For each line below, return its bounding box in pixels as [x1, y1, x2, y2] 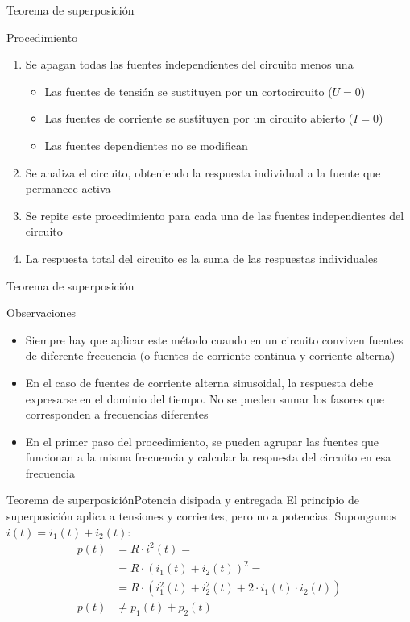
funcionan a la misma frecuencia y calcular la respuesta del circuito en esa [25, 449, 391, 465]
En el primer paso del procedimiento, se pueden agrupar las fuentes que [25, 432, 379, 449]
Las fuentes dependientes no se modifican [44, 136, 248, 153]
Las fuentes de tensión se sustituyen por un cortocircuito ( [44, 82, 333, 99]
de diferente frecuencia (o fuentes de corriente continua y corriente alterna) [25, 347, 396, 364]
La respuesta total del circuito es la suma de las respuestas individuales [25, 249, 378, 266]
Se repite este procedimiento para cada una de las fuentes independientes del [25, 207, 404, 223]
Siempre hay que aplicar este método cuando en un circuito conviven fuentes [25, 331, 404, 348]
